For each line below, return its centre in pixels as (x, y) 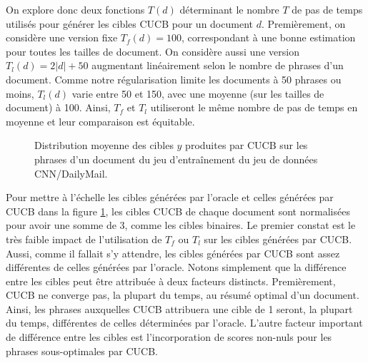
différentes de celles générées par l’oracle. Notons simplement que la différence (176, 267)
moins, (20, 93)
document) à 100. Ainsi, (58, 107)
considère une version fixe (62, 37)
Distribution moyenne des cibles (104, 145)
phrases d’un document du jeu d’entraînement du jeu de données (176, 159)
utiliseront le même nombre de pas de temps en (254, 107)
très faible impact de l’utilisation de (84, 239)
